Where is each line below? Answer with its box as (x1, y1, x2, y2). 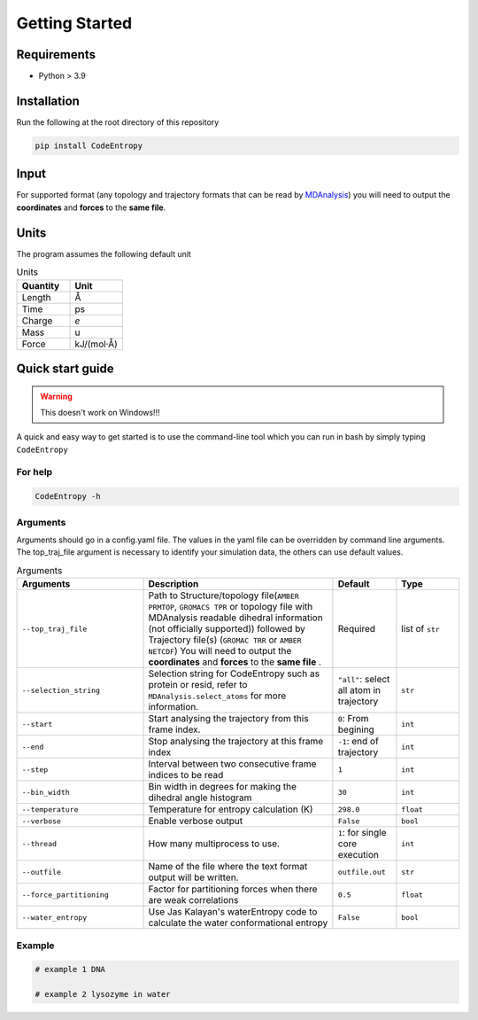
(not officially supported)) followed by (148, 623, 305, 635)
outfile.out (337, 867, 387, 876)
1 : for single (337, 827, 387, 839)
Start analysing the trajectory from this (148, 712, 309, 725)
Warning (40, 391, 73, 401)
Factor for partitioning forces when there (148, 883, 318, 895)
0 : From (337, 712, 369, 725)
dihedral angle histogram (148, 791, 252, 804)
